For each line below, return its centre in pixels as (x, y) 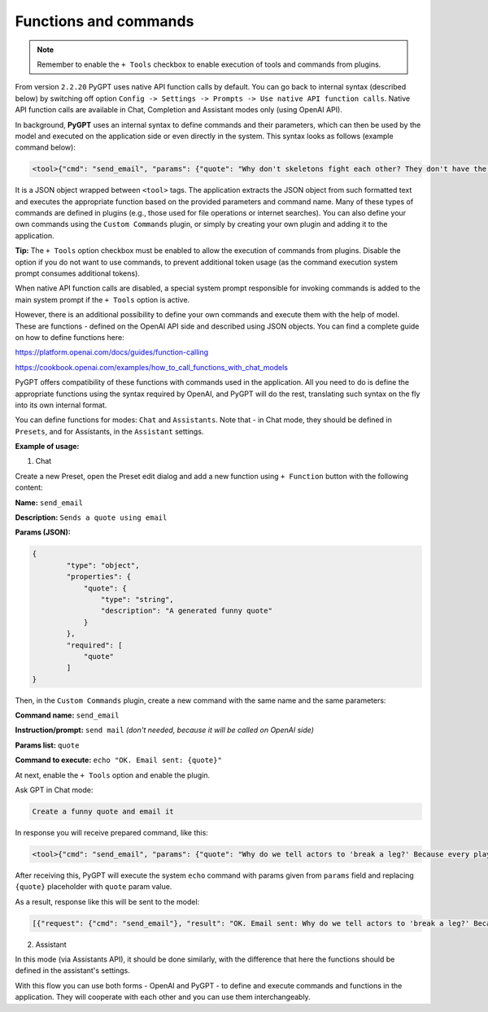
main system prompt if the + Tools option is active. (102, 299)
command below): (46, 147)
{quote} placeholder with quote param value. (94, 887)
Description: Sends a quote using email (91, 517)
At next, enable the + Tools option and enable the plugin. (113, 775)
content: (29, 487)
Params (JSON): (43, 532)
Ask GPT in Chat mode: (54, 790)
